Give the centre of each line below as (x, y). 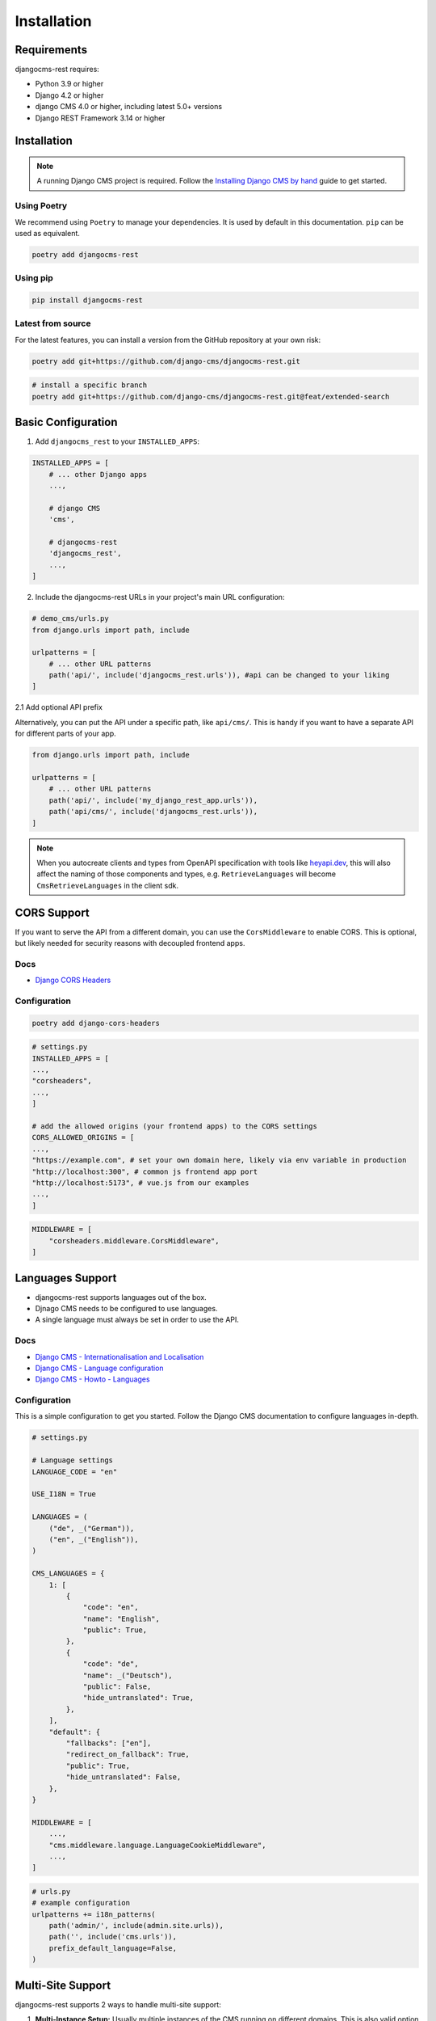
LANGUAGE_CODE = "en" (75, 1472)
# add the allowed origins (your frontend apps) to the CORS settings (175, 1127)
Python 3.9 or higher (69, 84)
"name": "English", (122, 1618)
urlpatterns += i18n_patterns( (94, 1914)
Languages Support (66, 1278)
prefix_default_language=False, (113, 1948)
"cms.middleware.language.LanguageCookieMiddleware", (157, 1845)
